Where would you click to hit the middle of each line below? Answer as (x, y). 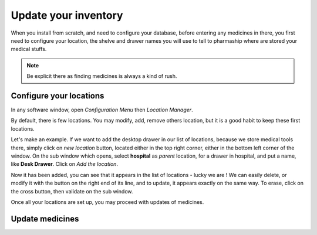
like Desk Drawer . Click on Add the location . (65, 164)
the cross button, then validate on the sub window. (72, 191)
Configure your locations (58, 96)
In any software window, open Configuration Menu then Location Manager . (102, 110)
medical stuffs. (29, 49)
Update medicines (45, 219)
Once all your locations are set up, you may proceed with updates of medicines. (107, 202)
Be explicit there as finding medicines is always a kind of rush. (102, 76)
